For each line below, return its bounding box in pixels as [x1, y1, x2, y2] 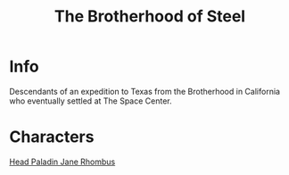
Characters [9, 127, 95, 147]
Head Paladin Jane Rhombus [9, 156, 116, 167]
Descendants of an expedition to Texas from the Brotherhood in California [9, 86, 281, 96]
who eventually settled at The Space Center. [9, 96, 172, 106]
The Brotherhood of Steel [54, 6, 246, 27]
